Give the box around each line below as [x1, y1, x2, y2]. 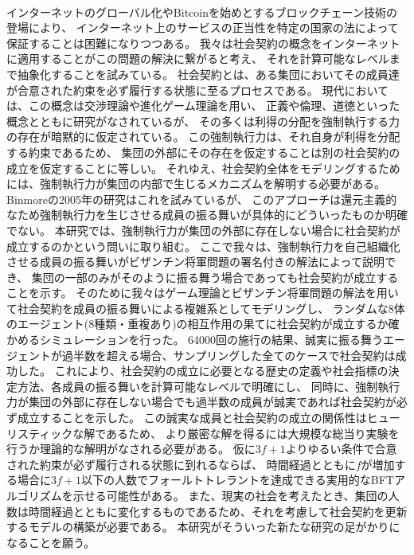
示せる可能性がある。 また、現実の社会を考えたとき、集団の [72, 487, 389, 503]
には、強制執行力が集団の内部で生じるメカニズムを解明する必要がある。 [6, 175, 385, 192]
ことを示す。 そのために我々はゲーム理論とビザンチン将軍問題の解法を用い [6, 284, 399, 301]
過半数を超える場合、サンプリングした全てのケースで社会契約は [61, 346, 396, 363]
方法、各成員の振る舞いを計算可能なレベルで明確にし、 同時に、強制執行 [17, 377, 400, 394]
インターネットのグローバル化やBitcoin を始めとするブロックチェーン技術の [6, 3, 397, 20]
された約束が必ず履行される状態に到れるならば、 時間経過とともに [6, 455, 356, 472]
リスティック [6, 424, 73, 441]
